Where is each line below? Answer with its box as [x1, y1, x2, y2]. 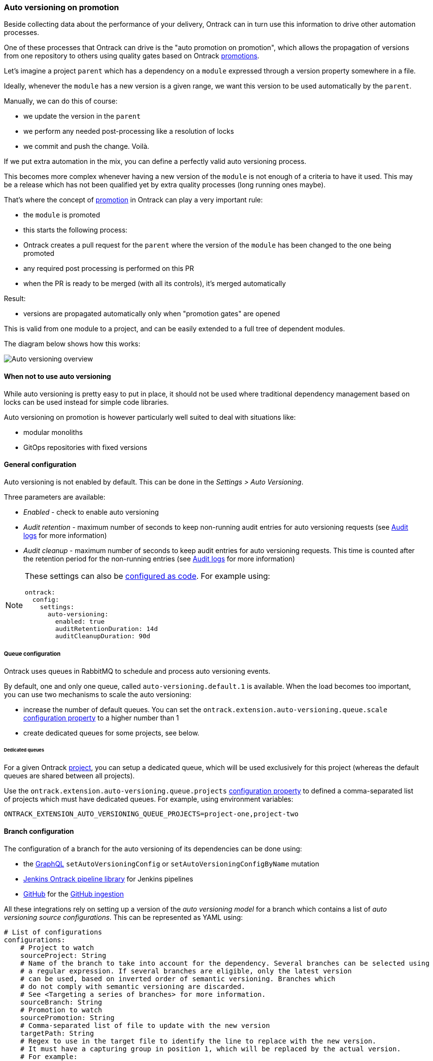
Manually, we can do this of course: [4, 97, 118, 106]
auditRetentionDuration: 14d [55, 625, 158, 632]
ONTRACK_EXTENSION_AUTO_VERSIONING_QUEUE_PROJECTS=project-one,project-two [4, 810, 299, 818]
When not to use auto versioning [4, 372, 111, 380]
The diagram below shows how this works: [4, 340, 140, 348]
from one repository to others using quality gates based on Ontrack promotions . [4, 52, 260, 60]
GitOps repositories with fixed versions [23, 443, 148, 451]
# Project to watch [20, 943, 94, 952]
